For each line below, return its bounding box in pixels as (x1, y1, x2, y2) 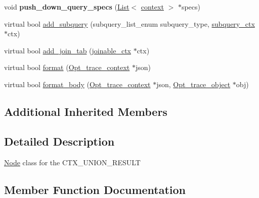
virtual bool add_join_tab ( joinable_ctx (4, 45, 131, 55)
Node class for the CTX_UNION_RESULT (4, 157, 141, 167)
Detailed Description (4, 133, 115, 149)
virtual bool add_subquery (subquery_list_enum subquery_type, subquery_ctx (4, 18, 255, 29)
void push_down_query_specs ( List (4, 2, 129, 12)
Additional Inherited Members (4, 103, 167, 119)
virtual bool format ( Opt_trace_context (4, 62, 130, 73)
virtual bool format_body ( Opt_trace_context (4, 79, 151, 89)
